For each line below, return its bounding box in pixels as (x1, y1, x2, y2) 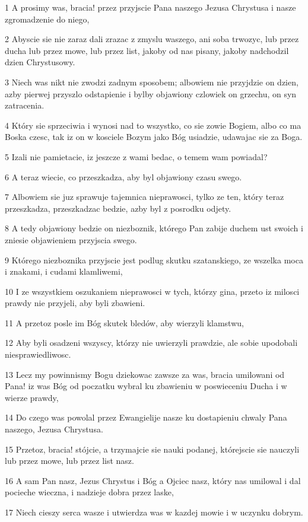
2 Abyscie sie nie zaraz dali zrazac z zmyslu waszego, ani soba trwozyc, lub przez (5, 33, 299, 45)
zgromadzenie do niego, (5, 12, 90, 25)
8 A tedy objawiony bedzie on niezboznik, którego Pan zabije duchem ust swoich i (5, 222, 303, 234)
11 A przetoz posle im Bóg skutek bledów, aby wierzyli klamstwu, (5, 316, 244, 329)
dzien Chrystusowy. (5, 56, 75, 68)
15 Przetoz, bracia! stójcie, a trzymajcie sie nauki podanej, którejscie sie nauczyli (5, 443, 300, 455)
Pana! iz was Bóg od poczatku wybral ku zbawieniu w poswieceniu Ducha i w (5, 380, 287, 392)
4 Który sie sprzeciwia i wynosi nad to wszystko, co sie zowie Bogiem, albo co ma (5, 119, 301, 131)
